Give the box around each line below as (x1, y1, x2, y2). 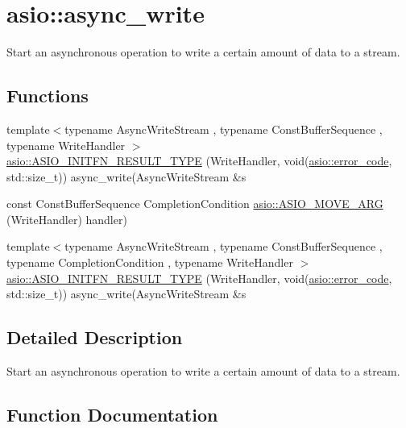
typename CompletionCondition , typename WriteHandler (6, 254, 293, 271)
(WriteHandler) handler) (6, 210, 127, 227)
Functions (6, 83, 89, 108)
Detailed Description (6, 325, 183, 350)
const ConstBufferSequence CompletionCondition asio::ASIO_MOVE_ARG (6, 195, 383, 212)
